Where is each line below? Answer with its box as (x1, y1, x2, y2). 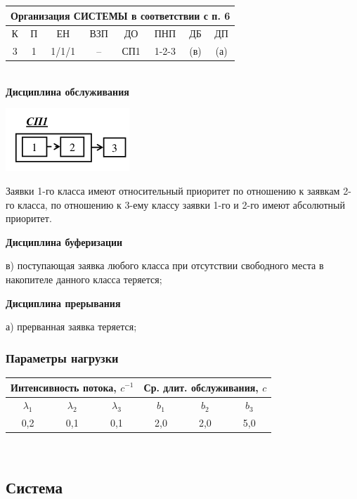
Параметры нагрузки (6, 349, 119, 366)
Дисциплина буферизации (6, 234, 123, 249)
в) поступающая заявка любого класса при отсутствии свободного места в (6, 258, 324, 273)
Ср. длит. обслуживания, (143, 380, 259, 394)
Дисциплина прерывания (6, 295, 121, 310)
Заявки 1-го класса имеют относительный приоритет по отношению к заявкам (6, 183, 340, 198)
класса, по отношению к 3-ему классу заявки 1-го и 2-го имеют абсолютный (18, 197, 345, 212)
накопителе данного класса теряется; (6, 272, 162, 287)
